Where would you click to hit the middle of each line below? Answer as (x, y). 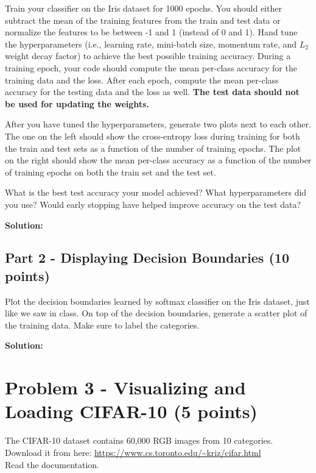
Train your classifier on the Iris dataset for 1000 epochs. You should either (143, 8)
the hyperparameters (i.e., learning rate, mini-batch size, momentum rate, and (151, 44)
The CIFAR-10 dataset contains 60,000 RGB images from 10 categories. (139, 440)
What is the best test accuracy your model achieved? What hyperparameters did (156, 192)
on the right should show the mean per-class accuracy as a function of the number (158, 160)
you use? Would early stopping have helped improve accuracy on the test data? (153, 204)
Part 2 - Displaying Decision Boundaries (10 (147, 258)
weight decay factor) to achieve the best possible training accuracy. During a (148, 56)
